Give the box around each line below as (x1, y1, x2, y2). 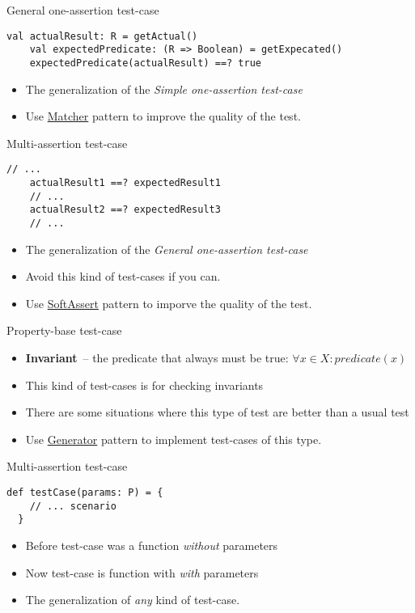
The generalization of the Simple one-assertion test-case (25, 80, 303, 97)
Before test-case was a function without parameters (25, 536, 278, 553)
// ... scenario (29, 500, 117, 512)
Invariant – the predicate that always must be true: (25, 349, 289, 366)
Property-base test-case (6, 322, 122, 339)
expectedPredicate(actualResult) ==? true (29, 57, 261, 69)
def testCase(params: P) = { (6, 486, 163, 498)
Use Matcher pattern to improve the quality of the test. (25, 108, 301, 125)
